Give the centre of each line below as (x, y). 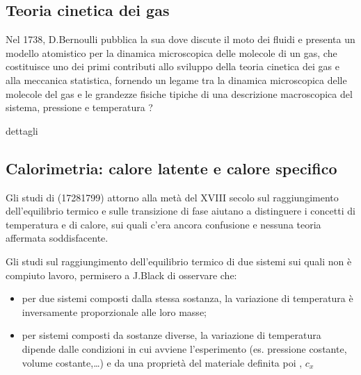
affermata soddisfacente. (57, 238)
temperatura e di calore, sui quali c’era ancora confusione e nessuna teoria (163, 224)
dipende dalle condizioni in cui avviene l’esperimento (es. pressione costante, (184, 348)
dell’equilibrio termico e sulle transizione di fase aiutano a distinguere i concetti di (180, 211)
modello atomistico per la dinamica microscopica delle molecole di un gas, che (171, 52)
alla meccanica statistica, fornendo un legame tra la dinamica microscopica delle (176, 80)
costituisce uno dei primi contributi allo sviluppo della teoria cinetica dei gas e (173, 66)
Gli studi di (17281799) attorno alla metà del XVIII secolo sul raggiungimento (172, 197)
